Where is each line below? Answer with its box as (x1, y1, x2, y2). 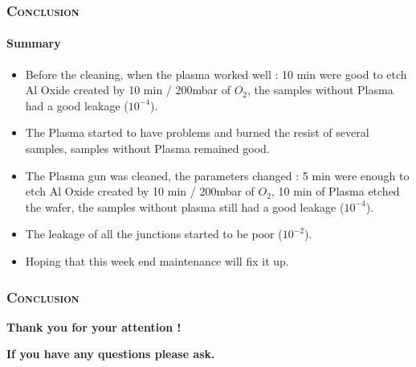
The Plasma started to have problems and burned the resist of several (25, 124, 369, 141)
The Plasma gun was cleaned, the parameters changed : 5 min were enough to (25, 167, 410, 183)
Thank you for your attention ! (6, 318, 181, 335)
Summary (6, 35, 61, 52)
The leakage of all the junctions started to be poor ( (25, 225, 283, 242)
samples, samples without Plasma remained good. (25, 140, 270, 157)
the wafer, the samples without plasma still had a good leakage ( (25, 198, 345, 215)
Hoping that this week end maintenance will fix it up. (25, 252, 289, 269)
